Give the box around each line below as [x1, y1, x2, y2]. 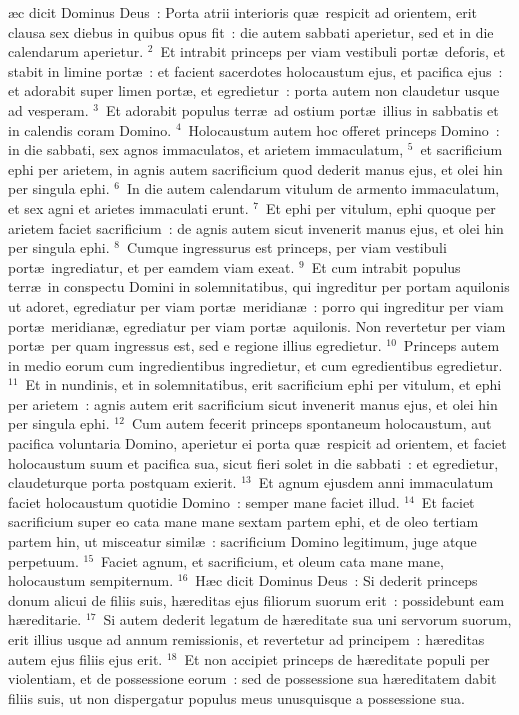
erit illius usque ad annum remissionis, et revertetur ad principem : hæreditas [8, 629, 485, 649]
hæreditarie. [8, 609, 82, 630]
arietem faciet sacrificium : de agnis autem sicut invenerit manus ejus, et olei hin [8, 217, 504, 238]
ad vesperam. [8, 99, 89, 120]
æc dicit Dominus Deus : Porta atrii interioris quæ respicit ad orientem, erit [8, 2, 477, 22]
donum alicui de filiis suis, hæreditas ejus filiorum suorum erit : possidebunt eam [8, 589, 505, 610]
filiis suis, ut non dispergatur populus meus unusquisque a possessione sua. [8, 687, 465, 708]
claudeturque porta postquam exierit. [8, 472, 237, 493]
